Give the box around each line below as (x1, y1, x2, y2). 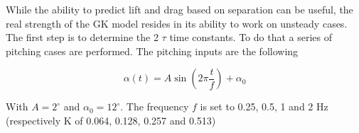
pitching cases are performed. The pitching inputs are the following (6, 43, 299, 58)
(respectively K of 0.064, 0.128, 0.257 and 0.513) (6, 112, 216, 127)
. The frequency (120, 99, 189, 114)
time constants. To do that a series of (169, 30, 332, 45)
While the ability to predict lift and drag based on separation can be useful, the (6, 2, 353, 16)
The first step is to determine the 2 (6, 30, 159, 45)
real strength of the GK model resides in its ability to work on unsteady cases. (6, 16, 348, 30)
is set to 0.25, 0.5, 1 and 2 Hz (200, 99, 328, 114)
